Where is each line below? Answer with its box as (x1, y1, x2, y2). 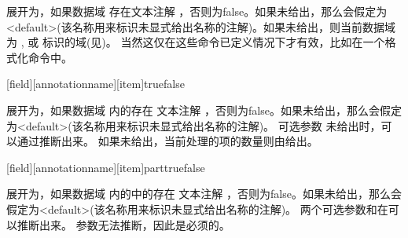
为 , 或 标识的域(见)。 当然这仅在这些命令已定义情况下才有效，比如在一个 (6, 34, 385, 50)
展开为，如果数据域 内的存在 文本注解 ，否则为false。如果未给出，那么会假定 (6, 101, 402, 118)
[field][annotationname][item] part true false (6, 159, 205, 175)
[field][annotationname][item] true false (6, 75, 185, 92)
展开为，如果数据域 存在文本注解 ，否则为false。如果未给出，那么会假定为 (6, 3, 388, 19)
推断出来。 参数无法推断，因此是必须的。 (17, 216, 230, 233)
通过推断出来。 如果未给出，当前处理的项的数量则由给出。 (17, 133, 318, 149)
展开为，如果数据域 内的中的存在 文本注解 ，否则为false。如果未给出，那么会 (6, 185, 402, 202)
